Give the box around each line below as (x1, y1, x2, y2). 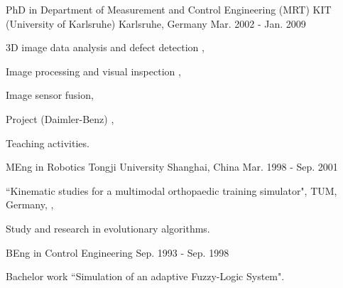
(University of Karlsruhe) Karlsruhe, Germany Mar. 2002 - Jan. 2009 (6, 16, 306, 31)
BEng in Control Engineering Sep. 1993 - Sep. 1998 (6, 245, 229, 260)
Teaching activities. (6, 135, 89, 150)
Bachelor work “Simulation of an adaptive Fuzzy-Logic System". (6, 269, 285, 284)
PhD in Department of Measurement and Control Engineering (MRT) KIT (6, 2, 332, 16)
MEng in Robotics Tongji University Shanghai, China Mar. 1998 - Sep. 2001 (6, 159, 338, 174)
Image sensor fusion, (6, 87, 94, 102)
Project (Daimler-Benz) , (6, 111, 114, 126)
